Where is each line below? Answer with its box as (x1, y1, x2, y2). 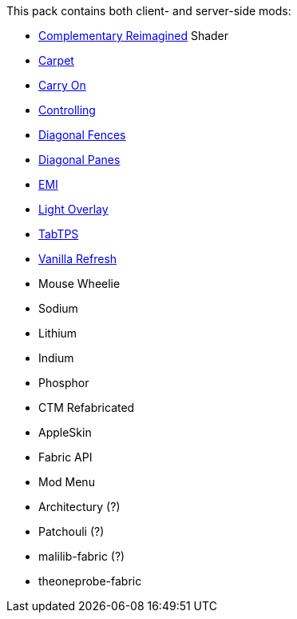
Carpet (38, 54, 74, 67)
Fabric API (38, 450, 93, 464)
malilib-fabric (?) (38, 549, 125, 563)
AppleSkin (38, 425, 92, 439)
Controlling (38, 103, 96, 117)
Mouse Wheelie (38, 277, 121, 290)
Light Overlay (38, 202, 109, 216)
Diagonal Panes (38, 153, 121, 166)
